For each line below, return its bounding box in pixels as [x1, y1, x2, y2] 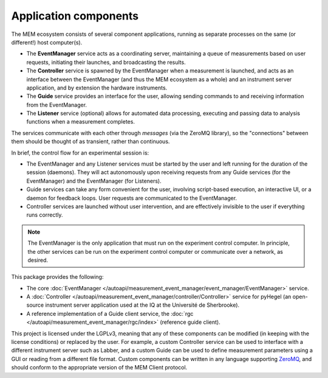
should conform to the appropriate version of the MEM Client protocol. [11, 364, 188, 371]
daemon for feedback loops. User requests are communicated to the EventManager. [26, 194, 237, 201]
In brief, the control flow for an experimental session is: [11, 149, 149, 156]
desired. [27, 256, 49, 264]
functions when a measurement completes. [26, 118, 135, 125]
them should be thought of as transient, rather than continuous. [11, 138, 170, 145]
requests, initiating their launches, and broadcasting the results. [26, 58, 186, 66]
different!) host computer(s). [11, 38, 83, 46]
